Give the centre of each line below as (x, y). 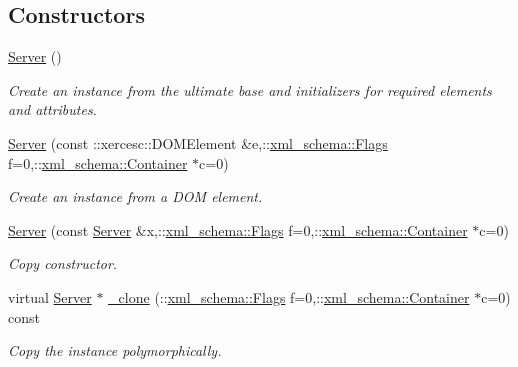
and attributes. (52, 109)
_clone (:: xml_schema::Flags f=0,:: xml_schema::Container (289, 296)
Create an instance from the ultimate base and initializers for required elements (250, 89)
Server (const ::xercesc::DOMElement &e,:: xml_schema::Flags (198, 142)
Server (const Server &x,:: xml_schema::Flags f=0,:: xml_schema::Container (238, 229)
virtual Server (50, 296)
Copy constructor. (63, 263)
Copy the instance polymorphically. (115, 350)
